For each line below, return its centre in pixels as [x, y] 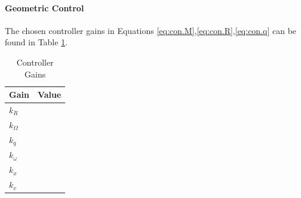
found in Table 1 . [36, 42]
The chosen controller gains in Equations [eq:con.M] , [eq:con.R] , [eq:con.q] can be [151, 30]
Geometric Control [44, 7]
